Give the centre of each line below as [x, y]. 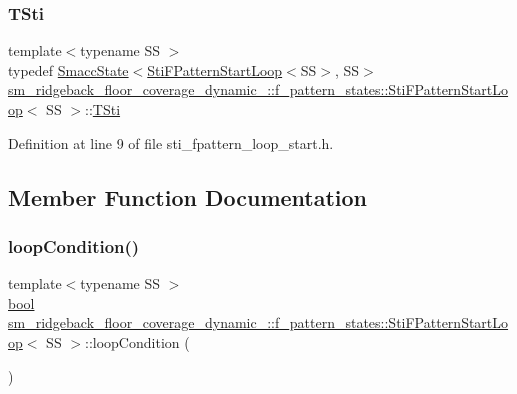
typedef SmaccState [68, 69]
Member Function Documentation [188, 196]
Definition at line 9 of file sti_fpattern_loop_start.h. [171, 142]
